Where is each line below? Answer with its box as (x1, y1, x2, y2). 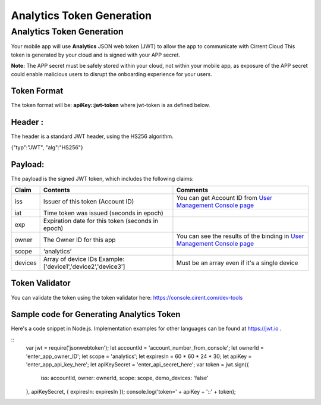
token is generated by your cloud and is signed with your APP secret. (11, 51, 181, 58)
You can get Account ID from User (176, 194, 273, 202)
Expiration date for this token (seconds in (43, 217, 159, 225)
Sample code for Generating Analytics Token (11, 309, 181, 319)
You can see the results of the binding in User (176, 232, 304, 240)
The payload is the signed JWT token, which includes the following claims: (11, 175, 194, 182)
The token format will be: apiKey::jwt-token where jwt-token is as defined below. (11, 102, 210, 109)
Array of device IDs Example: (43, 255, 125, 263)
